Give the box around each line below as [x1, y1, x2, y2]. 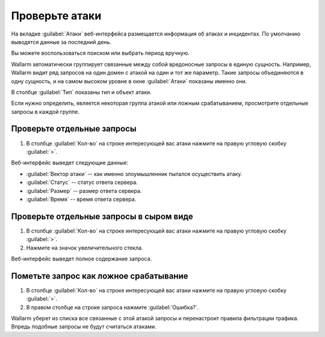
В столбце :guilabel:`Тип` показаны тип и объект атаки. [11, 88, 152, 96]
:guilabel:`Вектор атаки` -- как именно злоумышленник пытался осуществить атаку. [26, 170, 243, 177]
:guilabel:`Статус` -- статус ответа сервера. [26, 178, 138, 186]
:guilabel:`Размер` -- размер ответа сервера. [26, 187, 142, 194]
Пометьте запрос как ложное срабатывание [11, 271, 188, 281]
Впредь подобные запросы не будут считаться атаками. [11, 323, 156, 330]
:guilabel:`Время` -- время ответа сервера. [26, 195, 137, 203]
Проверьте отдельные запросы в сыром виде [11, 211, 193, 221]
